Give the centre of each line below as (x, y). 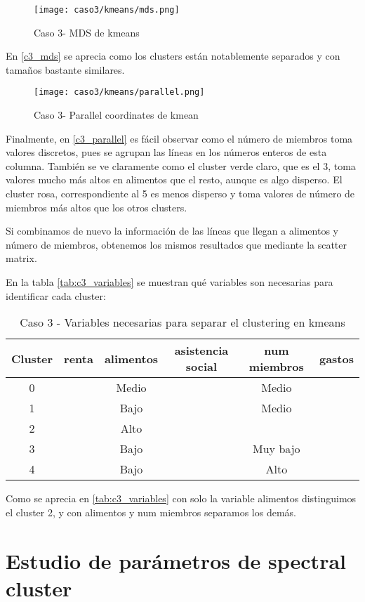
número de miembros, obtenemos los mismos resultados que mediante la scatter (177, 244)
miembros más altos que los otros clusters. (97, 207)
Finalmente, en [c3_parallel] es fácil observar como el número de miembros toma (179, 138)
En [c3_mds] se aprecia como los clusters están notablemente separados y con (173, 56)
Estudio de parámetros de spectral (176, 560)
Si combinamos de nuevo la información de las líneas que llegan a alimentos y (172, 231)
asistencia (201, 351)
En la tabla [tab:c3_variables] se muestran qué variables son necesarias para (170, 282)
